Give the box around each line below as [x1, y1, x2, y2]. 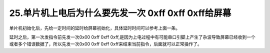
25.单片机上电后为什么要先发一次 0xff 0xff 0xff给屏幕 [9, 7, 231, 18]
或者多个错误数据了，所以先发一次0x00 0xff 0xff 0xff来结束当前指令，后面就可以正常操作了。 [9, 41, 202, 47]
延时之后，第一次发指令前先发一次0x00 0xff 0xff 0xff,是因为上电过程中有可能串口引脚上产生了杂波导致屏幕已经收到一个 [9, 34, 255, 40]
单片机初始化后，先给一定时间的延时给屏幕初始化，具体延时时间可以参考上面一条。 [9, 25, 180, 31]
